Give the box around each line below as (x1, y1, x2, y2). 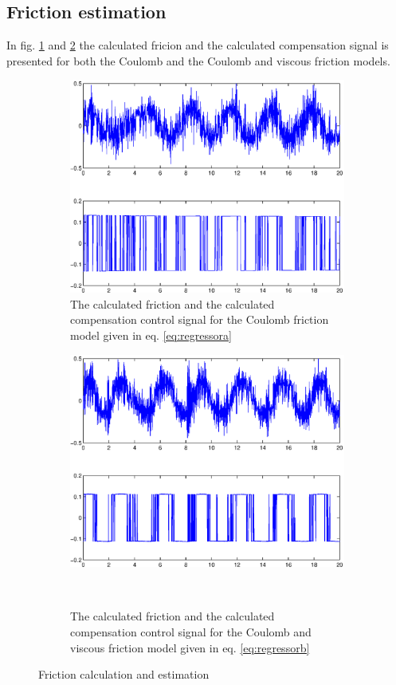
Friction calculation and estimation (38, 666, 210, 683)
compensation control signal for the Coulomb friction (70, 311, 329, 328)
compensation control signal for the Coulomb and (70, 624, 312, 640)
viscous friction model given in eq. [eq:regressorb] (70, 639, 310, 655)
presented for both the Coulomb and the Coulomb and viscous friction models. (6, 52, 390, 69)
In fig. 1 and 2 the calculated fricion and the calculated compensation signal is (6, 37, 389, 53)
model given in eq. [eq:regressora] (70, 326, 232, 343)
